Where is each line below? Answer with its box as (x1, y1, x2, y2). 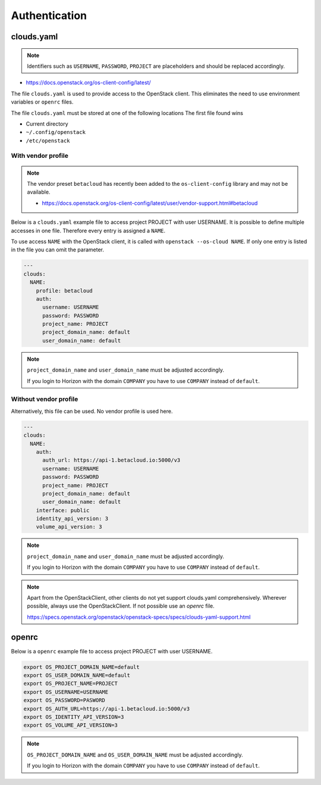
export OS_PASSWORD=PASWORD (23, 697, 105, 704)
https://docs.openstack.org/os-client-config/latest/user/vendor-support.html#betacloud (42, 200, 258, 207)
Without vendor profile (11, 395, 78, 403)
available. (27, 188, 51, 196)
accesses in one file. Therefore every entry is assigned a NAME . (11, 227, 166, 234)
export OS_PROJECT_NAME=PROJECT (23, 680, 118, 687)
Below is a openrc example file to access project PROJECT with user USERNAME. (11, 647, 213, 655)
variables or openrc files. (11, 98, 74, 105)
